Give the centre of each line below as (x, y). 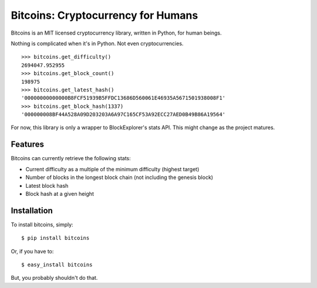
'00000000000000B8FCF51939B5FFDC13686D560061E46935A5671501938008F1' (124, 98)
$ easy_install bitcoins (57, 265)
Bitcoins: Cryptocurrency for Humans (104, 15)
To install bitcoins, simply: (42, 224)
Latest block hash (47, 185)
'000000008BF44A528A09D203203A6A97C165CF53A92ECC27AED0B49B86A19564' (124, 115)
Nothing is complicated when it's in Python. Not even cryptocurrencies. (97, 43)
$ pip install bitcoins (55, 238)
